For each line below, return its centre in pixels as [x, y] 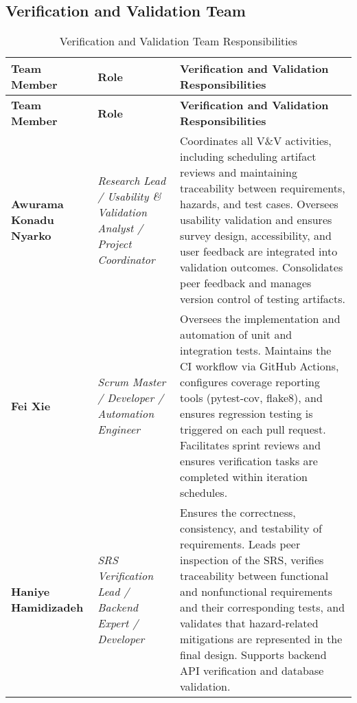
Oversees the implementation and [260, 319]
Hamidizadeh [47, 607]
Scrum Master [132, 382]
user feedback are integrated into [259, 252]
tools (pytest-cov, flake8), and [251, 398]
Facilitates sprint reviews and [251, 445]
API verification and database [252, 671]
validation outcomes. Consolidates [262, 267]
